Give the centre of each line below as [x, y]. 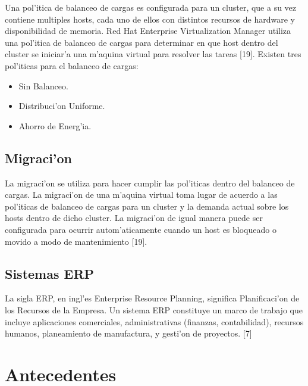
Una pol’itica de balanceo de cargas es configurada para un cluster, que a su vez [151, 7]
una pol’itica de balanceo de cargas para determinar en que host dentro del [142, 42]
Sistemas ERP [50, 273]
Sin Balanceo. [43, 85]
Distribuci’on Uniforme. [62, 106]
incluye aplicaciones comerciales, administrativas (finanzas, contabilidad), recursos [154, 321]
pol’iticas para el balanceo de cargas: [72, 65]
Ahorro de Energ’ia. [55, 125]
